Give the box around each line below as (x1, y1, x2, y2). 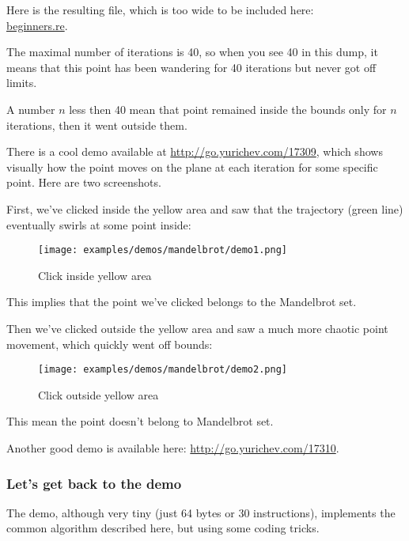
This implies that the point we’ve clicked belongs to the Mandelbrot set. (6, 293, 357, 310)
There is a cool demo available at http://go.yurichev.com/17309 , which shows (6, 143, 383, 160)
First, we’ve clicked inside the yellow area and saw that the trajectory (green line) (6, 200, 403, 217)
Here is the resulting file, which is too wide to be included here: (6, 2, 314, 17)
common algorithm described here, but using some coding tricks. (6, 520, 320, 536)
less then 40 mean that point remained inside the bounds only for (69, 100, 387, 117)
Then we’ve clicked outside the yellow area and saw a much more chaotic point (6, 320, 388, 336)
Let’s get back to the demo (6, 473, 182, 493)
